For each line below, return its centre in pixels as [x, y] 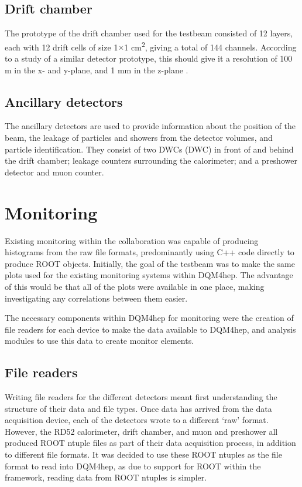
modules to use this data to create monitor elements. [99, 341]
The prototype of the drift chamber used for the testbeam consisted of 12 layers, [149, 33]
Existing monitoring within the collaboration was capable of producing [132, 240]
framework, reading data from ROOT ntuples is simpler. [106, 477]
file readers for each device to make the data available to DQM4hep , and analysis [150, 329]
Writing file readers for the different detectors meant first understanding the [141, 397]
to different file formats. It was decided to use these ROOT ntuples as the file [143, 454]
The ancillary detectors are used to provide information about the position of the [150, 126]
